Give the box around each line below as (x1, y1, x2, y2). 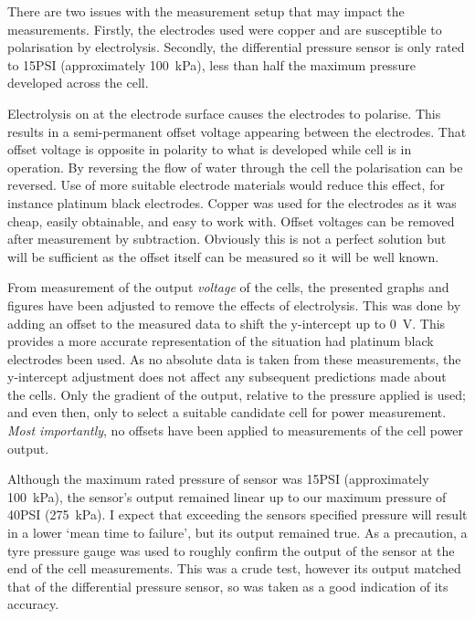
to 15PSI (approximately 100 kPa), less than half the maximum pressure (7, 55, 416, 74)
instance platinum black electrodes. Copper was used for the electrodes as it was (7, 193, 457, 212)
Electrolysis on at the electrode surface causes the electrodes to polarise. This (7, 103, 441, 122)
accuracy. (7, 594, 59, 614)
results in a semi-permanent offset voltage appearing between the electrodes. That (7, 121, 467, 141)
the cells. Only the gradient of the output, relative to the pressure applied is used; (7, 384, 466, 404)
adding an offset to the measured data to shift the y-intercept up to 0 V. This (7, 313, 446, 332)
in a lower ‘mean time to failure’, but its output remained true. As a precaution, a (7, 523, 468, 542)
